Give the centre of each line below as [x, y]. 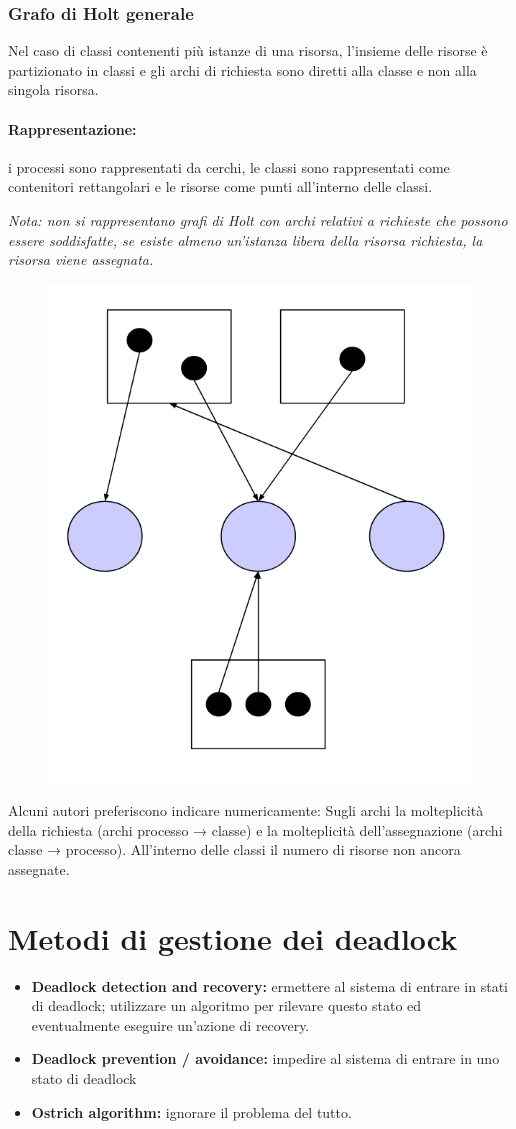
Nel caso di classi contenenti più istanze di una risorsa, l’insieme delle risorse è [248, 50]
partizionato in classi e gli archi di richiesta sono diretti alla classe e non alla [242, 69]
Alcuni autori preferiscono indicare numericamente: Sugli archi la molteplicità [246, 810]
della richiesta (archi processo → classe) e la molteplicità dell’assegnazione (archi [255, 829]
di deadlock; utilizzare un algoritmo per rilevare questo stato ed [226, 1005]
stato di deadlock [84, 1077]
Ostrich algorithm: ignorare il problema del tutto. [191, 1111]
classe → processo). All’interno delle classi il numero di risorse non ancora [234, 849]
